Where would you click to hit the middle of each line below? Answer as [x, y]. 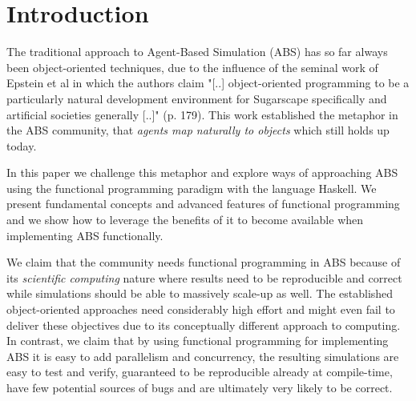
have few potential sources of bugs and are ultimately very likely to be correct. [200, 387]
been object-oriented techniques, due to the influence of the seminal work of [192, 67]
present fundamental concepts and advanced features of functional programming [203, 204]
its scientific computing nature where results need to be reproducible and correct [204, 277]
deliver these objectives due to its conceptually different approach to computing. [204, 325]
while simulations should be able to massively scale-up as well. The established [200, 293]
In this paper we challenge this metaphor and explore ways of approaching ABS [202, 172]
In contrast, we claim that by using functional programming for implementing [198, 341]
